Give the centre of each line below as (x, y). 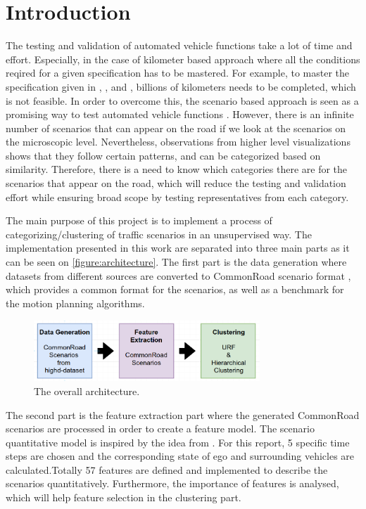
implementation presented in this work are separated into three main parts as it (178, 248)
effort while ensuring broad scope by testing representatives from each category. (177, 196)
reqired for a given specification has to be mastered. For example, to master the (177, 73)
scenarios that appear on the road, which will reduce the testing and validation (176, 183)
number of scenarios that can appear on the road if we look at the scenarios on (176, 128)
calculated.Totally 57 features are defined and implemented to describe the (167, 469)
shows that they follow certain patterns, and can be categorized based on (163, 155)
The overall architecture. (87, 391)
